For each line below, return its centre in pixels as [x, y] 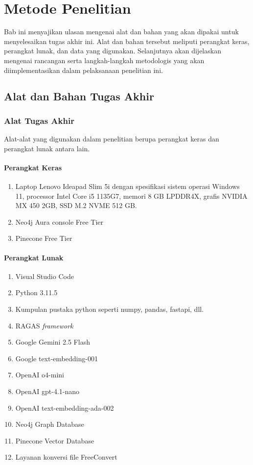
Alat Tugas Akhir [39, 120]
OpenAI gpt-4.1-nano [47, 391]
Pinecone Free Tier [44, 238]
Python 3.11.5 [36, 292]
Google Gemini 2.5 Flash [53, 342]
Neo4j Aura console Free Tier [59, 221]
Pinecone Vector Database [55, 440]
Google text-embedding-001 [57, 358]
